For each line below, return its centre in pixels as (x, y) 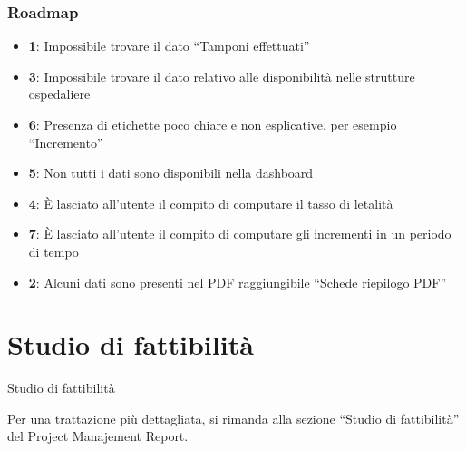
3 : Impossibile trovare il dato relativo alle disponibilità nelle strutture (222, 76)
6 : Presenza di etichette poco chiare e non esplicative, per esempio (213, 124)
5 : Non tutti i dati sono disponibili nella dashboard (171, 173)
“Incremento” (66, 142)
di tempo (53, 251)
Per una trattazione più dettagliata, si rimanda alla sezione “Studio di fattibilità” (233, 418)
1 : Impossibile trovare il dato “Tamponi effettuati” (169, 46)
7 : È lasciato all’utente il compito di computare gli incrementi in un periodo (240, 234)
